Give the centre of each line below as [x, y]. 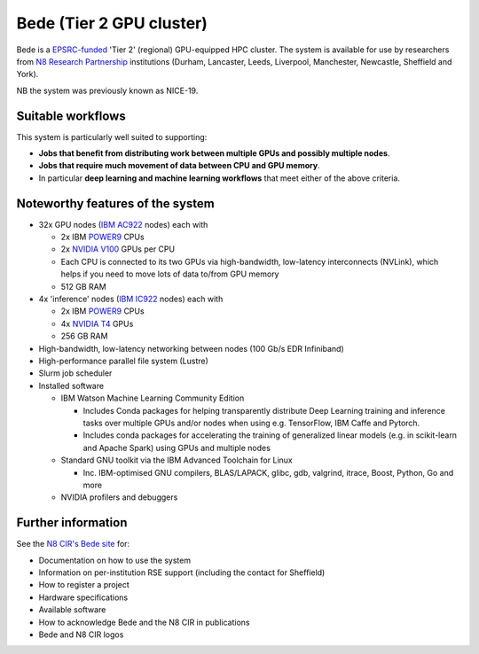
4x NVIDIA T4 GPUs [97, 323]
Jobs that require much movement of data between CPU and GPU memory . [179, 166]
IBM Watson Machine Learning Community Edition [153, 398]
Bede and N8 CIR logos [81, 635]
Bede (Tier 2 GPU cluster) [112, 23]
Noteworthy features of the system [115, 203]
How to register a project [84, 585]
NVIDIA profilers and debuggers [119, 497]
